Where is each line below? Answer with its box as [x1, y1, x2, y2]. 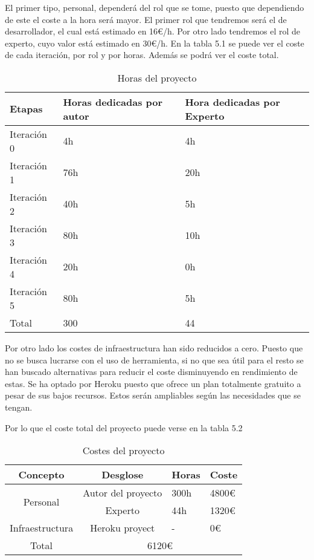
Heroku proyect [90, 521, 155, 535]
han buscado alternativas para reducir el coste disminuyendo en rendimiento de [5, 365, 298, 378]
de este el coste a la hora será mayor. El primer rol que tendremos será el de [5, 13, 287, 25]
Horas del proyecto [117, 70, 197, 85]
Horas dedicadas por [63, 94, 163, 109]
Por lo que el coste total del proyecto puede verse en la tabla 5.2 [5, 421, 243, 434]
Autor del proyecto [83, 486, 162, 500]
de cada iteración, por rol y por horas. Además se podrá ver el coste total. [5, 48, 279, 61]
